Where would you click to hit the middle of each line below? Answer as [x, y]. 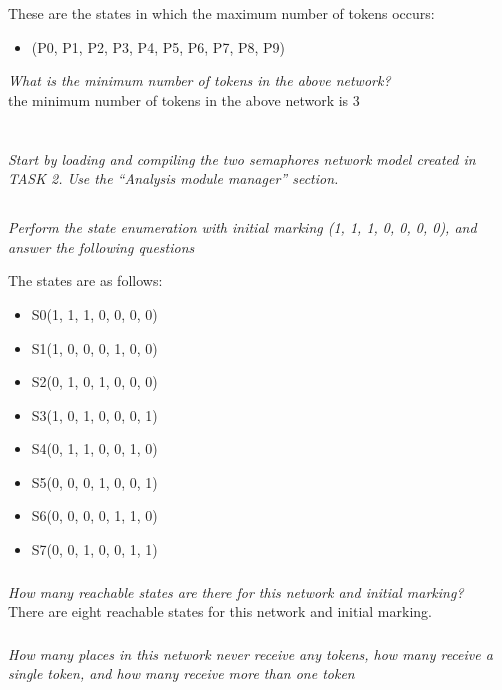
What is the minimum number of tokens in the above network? [199, 80]
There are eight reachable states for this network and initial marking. [220, 611]
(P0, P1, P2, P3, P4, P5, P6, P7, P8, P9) [158, 46]
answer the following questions [101, 246]
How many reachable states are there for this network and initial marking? [236, 591]
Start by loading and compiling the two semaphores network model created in [242, 158]
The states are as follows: [85, 280]
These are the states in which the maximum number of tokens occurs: [221, 13]
